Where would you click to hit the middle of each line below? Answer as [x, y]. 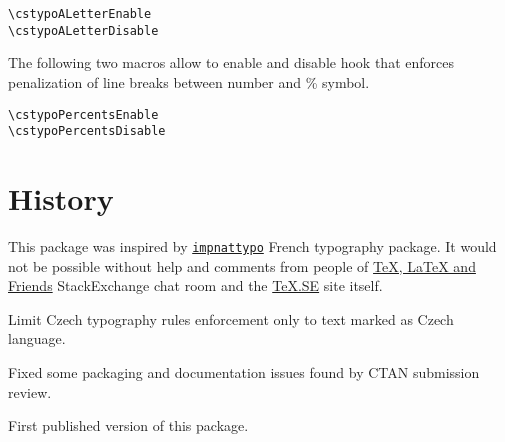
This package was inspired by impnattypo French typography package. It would [252, 245]
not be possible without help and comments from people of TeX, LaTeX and [242, 265]
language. [37, 338]
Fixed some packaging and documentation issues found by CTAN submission [244, 371]
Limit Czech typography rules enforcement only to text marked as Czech [231, 318]
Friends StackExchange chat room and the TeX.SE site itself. [195, 285]
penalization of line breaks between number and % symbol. [189, 81]
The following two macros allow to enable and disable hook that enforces [231, 62]
